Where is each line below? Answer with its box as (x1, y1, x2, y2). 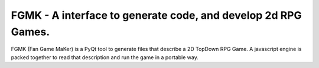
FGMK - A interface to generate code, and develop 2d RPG (11, 9, 302, 22)
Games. (11, 25, 50, 38)
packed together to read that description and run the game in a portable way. (11, 53, 199, 61)
